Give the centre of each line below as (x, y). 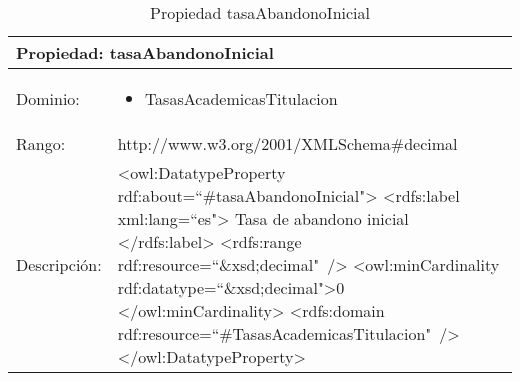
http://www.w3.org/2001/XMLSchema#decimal (287, 143)
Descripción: (59, 264)
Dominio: (48, 98)
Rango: (41, 143)
